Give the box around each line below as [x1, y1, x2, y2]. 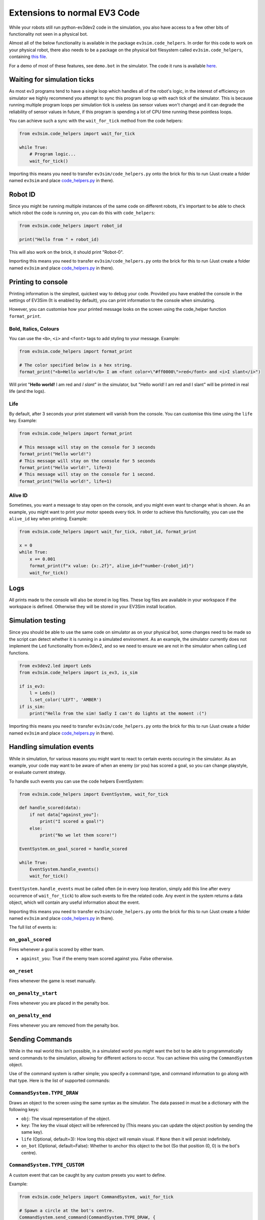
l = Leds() [29, 691, 56, 696]
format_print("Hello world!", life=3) [19, 465, 112, 470]
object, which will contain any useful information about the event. [9, 899, 140, 905]
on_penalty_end [9, 1012, 51, 1018]
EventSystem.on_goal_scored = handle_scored [19, 846, 128, 852]
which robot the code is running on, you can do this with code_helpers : [9, 210, 155, 216]
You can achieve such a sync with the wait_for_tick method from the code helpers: [9, 118, 183, 123]
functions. [9, 650, 29, 656]
